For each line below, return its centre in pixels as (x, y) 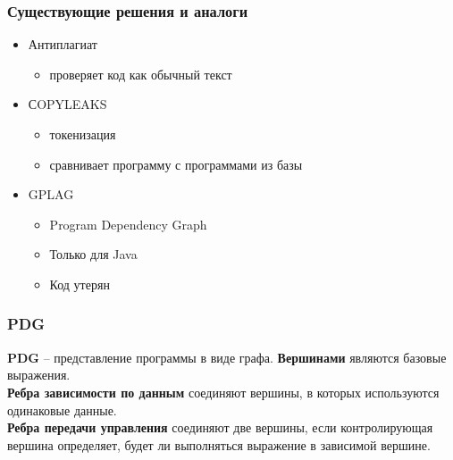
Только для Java (93, 254)
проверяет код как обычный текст (141, 74)
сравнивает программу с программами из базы (176, 164)
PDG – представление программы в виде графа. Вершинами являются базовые (227, 357)
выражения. (39, 375)
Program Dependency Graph (128, 224)
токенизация (83, 134)
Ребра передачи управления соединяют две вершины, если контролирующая (220, 427)
